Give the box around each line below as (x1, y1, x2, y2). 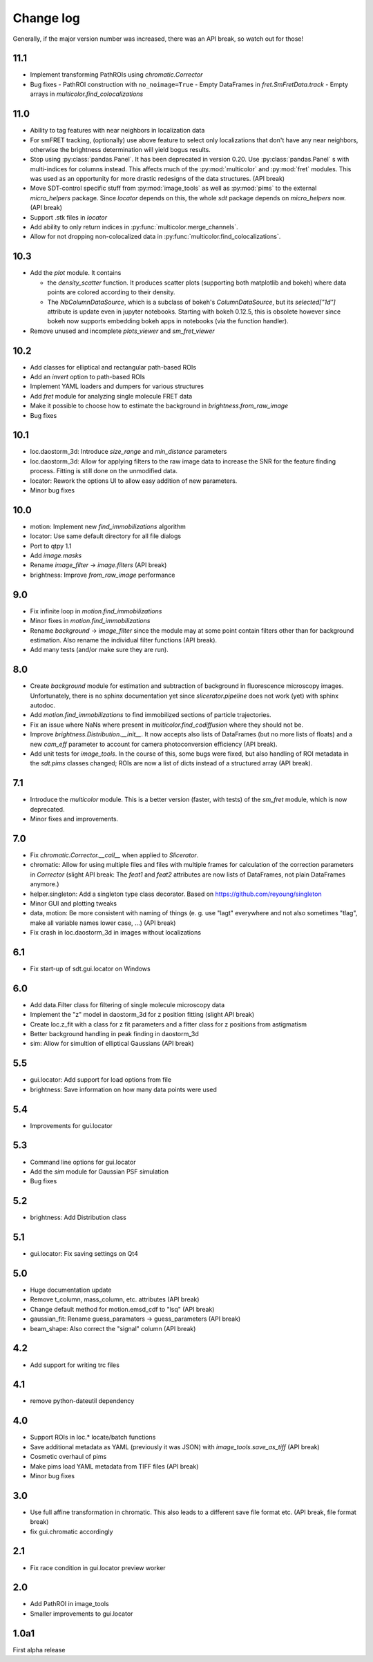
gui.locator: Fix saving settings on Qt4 (30, 1250, 138, 1258)
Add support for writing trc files (30, 1361, 120, 1369)
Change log (12, 10, 81, 26)
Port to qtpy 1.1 (30, 542, 72, 550)
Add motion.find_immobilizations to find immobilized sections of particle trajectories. (30, 711, 272, 719)
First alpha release (12, 1645, 66, 1654)
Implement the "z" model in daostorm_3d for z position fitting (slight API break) (30, 1011, 255, 1019)
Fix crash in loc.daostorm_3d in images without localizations (30, 928, 202, 937)
